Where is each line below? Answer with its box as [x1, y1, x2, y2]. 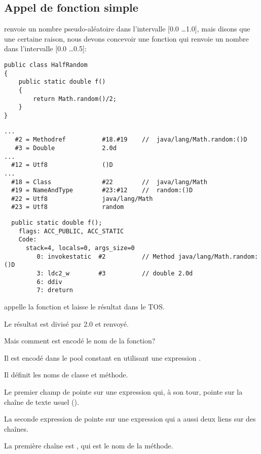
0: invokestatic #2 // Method [36, 253, 175, 260]
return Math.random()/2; [33, 95, 117, 102]
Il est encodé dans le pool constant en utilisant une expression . [4, 352, 201, 363]
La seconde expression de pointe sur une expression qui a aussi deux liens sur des [4, 413, 256, 424]
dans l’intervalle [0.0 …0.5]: [4, 43, 87, 54]
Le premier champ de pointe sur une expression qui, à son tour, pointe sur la [4, 387, 243, 397]
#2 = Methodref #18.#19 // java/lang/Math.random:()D [15, 136, 247, 144]
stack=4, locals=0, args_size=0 [25, 245, 135, 252]
